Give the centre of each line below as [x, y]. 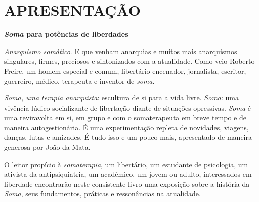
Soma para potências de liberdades [66, 34]
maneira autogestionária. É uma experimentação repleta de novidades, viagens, [126, 127]
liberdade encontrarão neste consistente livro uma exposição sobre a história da [127, 184]
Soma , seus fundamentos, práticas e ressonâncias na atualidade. [102, 194]
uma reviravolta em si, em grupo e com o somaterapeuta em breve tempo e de [125, 117]
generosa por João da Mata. [47, 147]
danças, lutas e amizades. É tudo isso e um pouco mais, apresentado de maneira [128, 137]
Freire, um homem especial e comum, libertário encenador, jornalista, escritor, [125, 70]
